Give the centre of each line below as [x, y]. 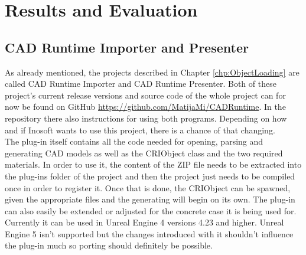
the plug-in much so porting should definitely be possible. [109, 245]
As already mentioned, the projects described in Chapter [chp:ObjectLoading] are [152, 72]
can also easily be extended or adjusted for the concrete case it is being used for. [151, 210]
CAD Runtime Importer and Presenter [127, 47]
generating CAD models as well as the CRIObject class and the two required [144, 153]
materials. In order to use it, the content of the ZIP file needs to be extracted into [153, 164]
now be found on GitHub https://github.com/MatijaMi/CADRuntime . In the [145, 107]
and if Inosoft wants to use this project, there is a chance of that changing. [140, 130]
